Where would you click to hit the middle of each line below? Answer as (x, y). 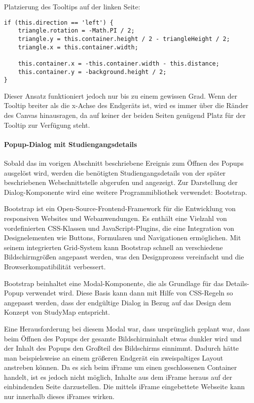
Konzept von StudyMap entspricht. (57, 312)
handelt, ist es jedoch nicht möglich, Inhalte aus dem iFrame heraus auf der (118, 377)
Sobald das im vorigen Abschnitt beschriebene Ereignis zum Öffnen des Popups (124, 163)
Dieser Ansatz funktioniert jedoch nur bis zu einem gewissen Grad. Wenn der (121, 95)
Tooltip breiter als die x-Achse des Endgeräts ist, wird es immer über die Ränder (126, 105)
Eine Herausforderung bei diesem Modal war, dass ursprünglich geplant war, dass (127, 328)
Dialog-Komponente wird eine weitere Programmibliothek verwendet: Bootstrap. (126, 192)
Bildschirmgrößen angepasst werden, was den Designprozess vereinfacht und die (124, 257)
